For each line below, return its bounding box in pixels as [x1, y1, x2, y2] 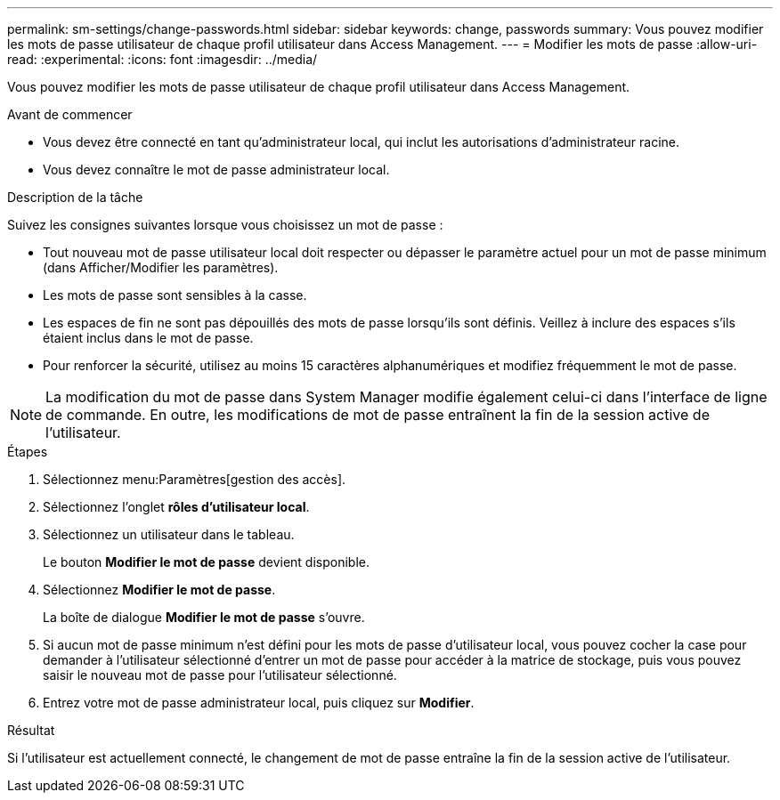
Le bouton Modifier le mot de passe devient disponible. [43, 554, 370, 570]
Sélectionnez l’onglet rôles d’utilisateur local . [43, 499, 310, 514]
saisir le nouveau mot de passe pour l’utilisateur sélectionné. [43, 667, 397, 683]
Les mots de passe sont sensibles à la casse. [43, 287, 307, 303]
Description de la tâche [7, 190, 143, 205]
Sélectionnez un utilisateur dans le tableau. [43, 527, 295, 542]
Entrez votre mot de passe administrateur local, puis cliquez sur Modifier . [43, 695, 475, 710]
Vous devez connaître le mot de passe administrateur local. [43, 162, 390, 177]
